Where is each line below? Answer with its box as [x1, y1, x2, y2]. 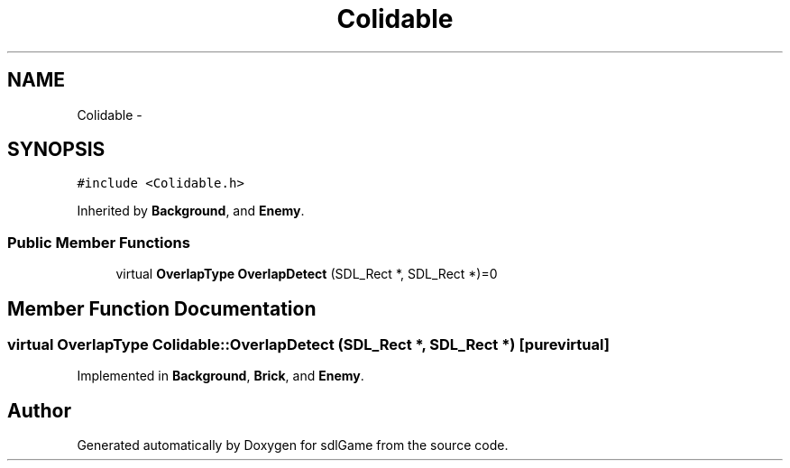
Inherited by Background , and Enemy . [77, 203, 305, 219]
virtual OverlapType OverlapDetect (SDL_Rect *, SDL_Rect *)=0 [115, 266, 498, 282]
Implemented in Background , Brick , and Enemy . [77, 368, 364, 384]
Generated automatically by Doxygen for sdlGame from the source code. [77, 437, 509, 454]
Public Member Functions [7, 233, 190, 252]
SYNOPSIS [7, 138, 106, 161]
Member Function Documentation [7, 297, 317, 320]
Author [7, 399, 71, 422]
